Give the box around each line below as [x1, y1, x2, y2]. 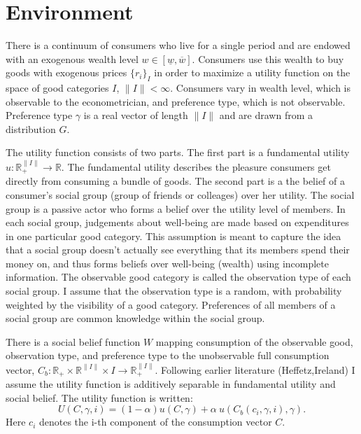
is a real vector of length [83, 108, 188, 122]
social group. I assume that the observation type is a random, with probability [6, 283, 342, 298]
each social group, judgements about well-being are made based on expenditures [6, 215, 349, 230]
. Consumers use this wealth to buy [192, 51, 344, 66]
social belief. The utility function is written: [6, 390, 193, 405]
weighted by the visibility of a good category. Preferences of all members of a [6, 297, 336, 311]
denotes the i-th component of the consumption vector [38, 414, 272, 429]
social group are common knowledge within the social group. [6, 311, 265, 325]
